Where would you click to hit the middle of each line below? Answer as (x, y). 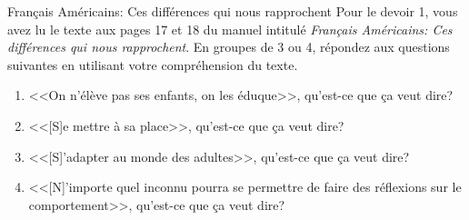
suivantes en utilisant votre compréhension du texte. (153, 64)
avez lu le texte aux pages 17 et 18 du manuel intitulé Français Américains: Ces (230, 29)
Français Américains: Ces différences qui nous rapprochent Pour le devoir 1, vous (233, 11)
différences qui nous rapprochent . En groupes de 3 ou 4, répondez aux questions (229, 47)
